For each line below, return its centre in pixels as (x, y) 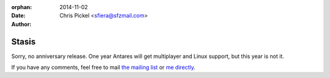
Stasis (24, 42)
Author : (21, 24)
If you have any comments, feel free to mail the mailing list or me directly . (103, 68)
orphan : (22, 7)
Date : (18, 16)
